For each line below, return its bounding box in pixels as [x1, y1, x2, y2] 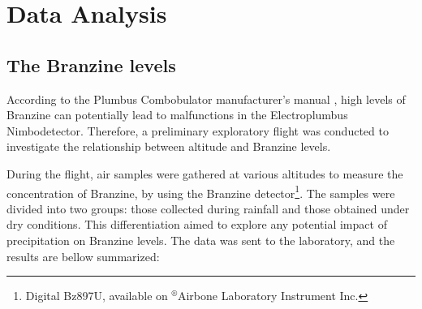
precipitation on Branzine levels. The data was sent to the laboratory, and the [6, 231, 395, 248]
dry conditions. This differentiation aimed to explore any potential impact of [6, 216, 387, 233]
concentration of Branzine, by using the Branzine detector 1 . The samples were [6, 182, 395, 201]
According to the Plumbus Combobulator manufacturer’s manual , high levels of [6, 90, 406, 107]
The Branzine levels [6, 52, 176, 77]
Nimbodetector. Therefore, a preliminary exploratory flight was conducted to [6, 122, 389, 139]
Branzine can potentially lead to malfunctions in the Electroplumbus [6, 106, 348, 123]
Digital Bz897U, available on [25, 287, 168, 304]
